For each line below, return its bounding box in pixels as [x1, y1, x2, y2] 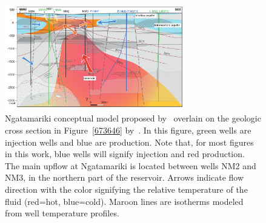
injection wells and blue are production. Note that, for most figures [5, 135, 254, 148]
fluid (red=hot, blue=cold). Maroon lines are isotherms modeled [5, 195, 244, 207]
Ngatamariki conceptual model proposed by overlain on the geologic [5, 112, 261, 124]
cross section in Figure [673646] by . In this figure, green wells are [5, 124, 251, 137]
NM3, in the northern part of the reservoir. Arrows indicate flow [5, 171, 244, 184]
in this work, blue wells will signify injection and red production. [5, 147, 245, 160]
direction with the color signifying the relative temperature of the [5, 183, 248, 196]
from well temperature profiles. [5, 207, 119, 219]
